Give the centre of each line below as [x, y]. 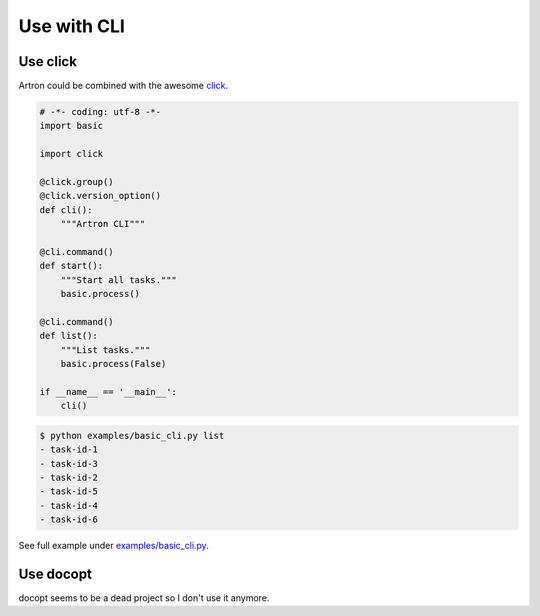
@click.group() [76, 181]
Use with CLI [71, 26]
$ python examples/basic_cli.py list [132, 435]
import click [71, 154]
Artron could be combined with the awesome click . [123, 86]
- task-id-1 [69, 449]
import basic [71, 126]
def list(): [69, 336]
